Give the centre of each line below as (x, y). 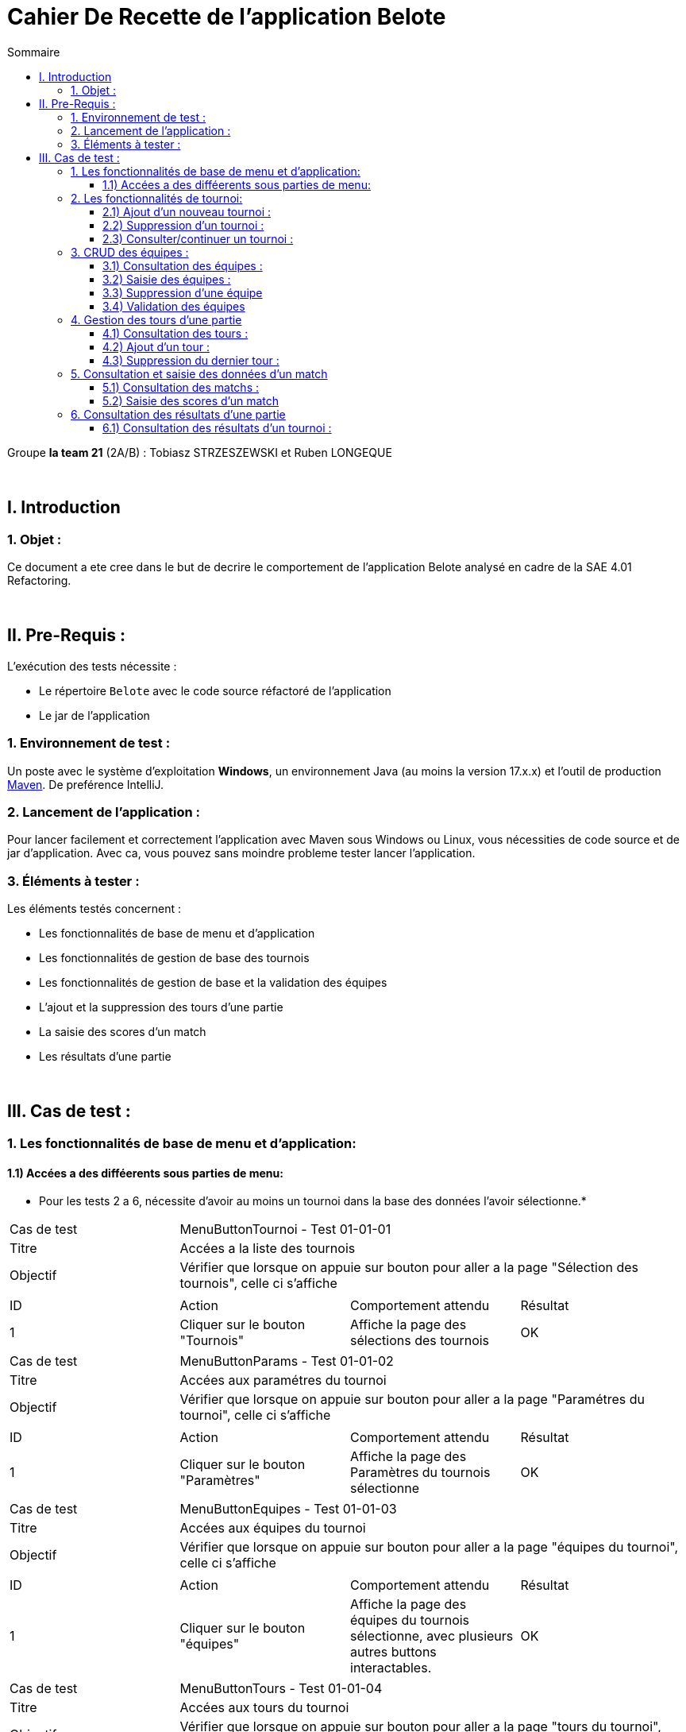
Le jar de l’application (94, 715)
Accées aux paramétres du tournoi (283, 1380)
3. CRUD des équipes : (130, 252)
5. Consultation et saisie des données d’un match (199, 373)
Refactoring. (39, 580)
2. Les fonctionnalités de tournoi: (157, 198)
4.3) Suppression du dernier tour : (191, 360)
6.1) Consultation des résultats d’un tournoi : (217, 427)
